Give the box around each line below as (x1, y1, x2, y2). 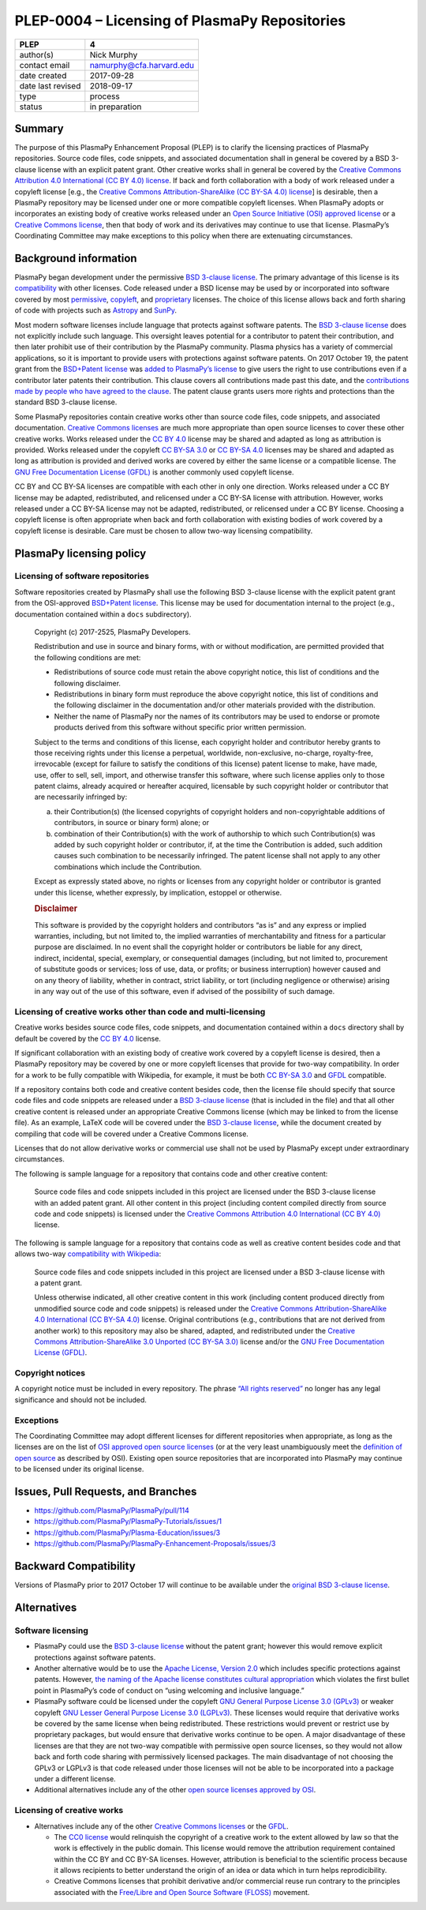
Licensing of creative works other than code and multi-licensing (14, 1006, 266, 1017)
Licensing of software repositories (14, 571, 150, 582)
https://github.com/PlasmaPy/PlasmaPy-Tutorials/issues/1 (34, 1517, 222, 1526)
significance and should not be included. (14, 1394, 148, 1405)
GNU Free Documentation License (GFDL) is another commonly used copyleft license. (14, 467, 295, 477)
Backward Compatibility (14, 1559, 136, 1573)
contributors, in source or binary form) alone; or (54, 818, 210, 827)
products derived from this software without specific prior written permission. (54, 722, 307, 732)
